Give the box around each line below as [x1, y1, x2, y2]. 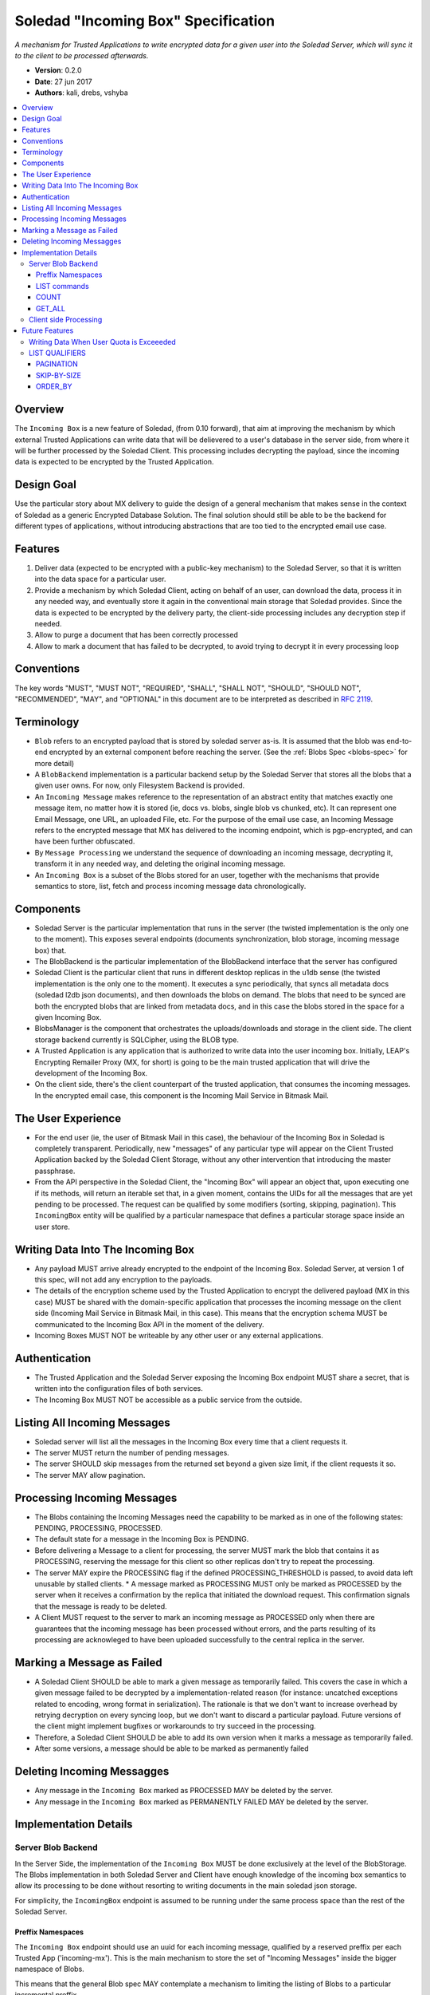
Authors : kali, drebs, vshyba [34, 88, 128, 97]
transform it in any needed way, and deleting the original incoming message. [34, 859, 286, 869]
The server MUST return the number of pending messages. [34, 1448, 230, 1457]
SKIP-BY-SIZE [36, 370, 81, 380]
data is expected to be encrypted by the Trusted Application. [14, 457, 214, 467]
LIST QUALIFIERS [29, 348, 87, 358]
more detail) [34, 758, 75, 768]
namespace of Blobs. [14, 1964, 85, 1974]
